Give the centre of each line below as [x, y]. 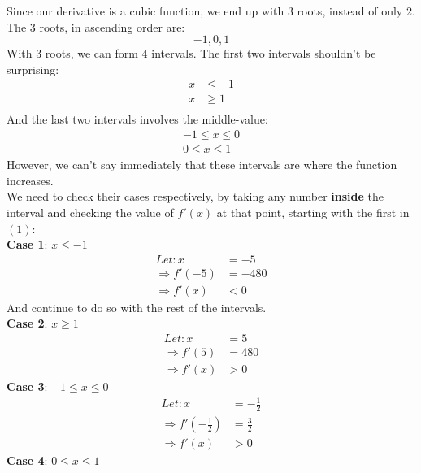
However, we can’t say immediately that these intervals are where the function [202, 165]
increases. [30, 180]
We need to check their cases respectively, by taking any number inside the [195, 196]
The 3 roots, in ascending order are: [96, 26]
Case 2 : [27, 323]
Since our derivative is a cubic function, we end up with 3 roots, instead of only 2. [211, 11]
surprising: [33, 69]
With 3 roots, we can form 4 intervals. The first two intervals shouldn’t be [191, 53]
